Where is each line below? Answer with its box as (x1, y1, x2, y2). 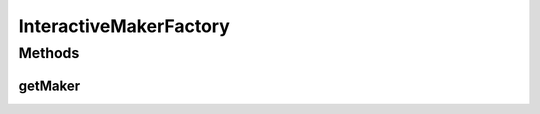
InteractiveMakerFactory (18, 15, 230, 37)
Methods (18, 44, 80, 62)
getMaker (18, 77, 81, 94)
